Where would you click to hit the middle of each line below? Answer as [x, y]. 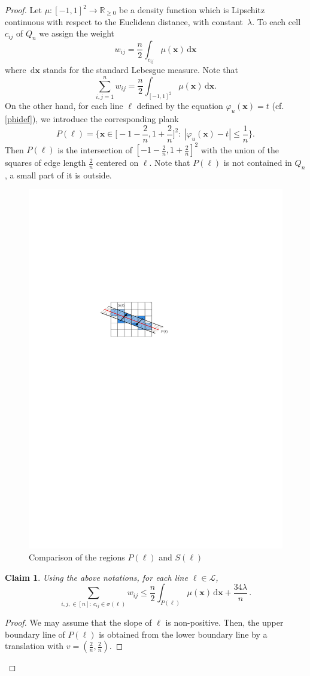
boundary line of [35, 634]
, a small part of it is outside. [58, 175]
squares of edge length [45, 163]
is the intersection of [95, 149]
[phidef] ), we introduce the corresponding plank [92, 118]
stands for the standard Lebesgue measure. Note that [140, 70]
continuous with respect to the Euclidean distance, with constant [124, 21]
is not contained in [258, 163]
